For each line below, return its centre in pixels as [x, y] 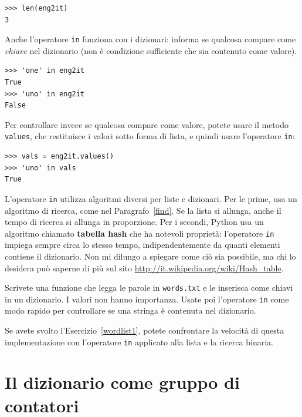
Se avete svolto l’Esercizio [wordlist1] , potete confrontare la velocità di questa [145, 330]
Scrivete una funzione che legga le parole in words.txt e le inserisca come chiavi [149, 287]
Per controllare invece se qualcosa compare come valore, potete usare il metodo [147, 124]
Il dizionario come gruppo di [122, 382]
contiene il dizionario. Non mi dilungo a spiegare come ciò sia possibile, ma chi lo [150, 256]
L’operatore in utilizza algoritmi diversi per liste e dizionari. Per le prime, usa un [151, 198]
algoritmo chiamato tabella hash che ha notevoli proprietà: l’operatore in [140, 233]
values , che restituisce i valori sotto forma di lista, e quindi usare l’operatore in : [150, 136]
